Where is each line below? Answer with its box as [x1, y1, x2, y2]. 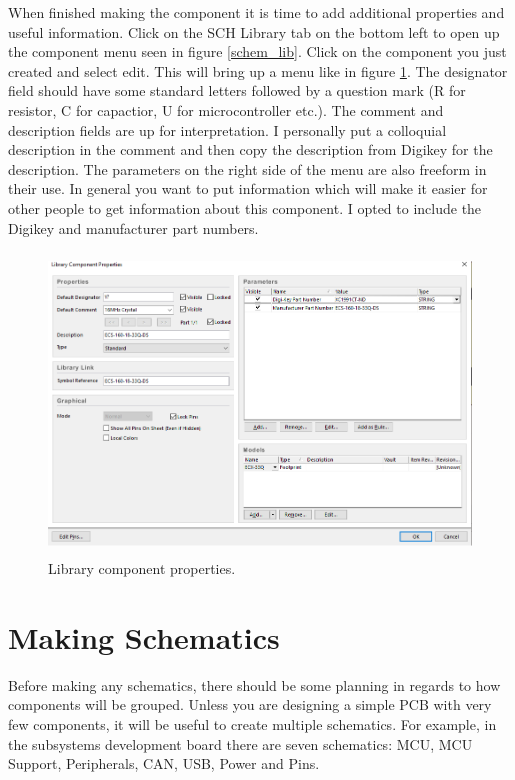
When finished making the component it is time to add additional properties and [8, 2, 505, 22]
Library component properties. [48, 558, 236, 579]
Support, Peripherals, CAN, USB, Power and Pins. [8, 753, 320, 774]
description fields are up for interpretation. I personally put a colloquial [8, 119, 447, 140]
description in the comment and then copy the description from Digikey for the [8, 139, 493, 160]
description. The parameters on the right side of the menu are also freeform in [8, 158, 487, 179]
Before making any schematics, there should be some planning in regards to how [8, 674, 501, 695]
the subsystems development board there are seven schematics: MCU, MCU [8, 733, 473, 754]
